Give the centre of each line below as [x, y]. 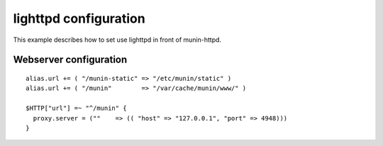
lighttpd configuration [79, 18]
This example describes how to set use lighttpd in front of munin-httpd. [117, 40]
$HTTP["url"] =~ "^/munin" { [76, 108]
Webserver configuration [70, 60]
